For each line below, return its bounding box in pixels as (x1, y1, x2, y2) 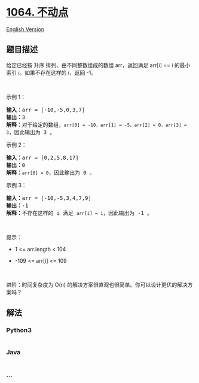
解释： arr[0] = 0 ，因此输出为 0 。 (6, 169, 95, 176)
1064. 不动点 (6, 5, 69, 19)
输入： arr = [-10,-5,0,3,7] (6, 106, 85, 113)
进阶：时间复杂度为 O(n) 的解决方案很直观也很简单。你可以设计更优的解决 (6, 281, 188, 288)
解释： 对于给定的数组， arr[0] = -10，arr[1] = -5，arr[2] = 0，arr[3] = (6, 121, 187, 128)
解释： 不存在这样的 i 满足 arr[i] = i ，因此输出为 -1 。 (6, 209, 153, 216)
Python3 (6, 326, 32, 335)
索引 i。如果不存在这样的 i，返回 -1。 (6, 69, 97, 76)
